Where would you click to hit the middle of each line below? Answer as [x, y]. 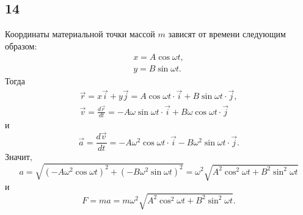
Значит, [19, 157]
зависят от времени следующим [227, 34]
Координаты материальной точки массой [80, 34]
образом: [21, 46]
